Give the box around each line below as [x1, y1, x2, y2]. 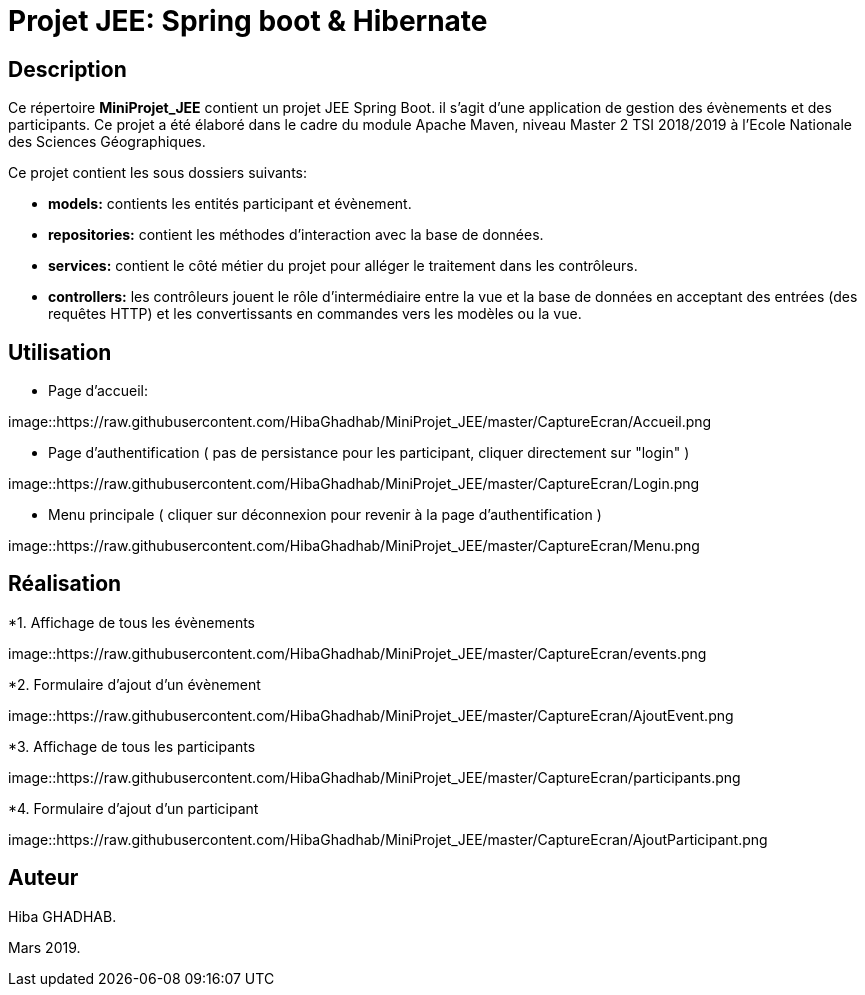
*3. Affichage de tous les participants [8, 737, 256, 755]
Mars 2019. [8, 938, 81, 956]
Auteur [8, 865, 79, 891]
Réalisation [8, 571, 122, 597]
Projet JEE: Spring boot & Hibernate [8, 4, 488, 38]
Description [8, 56, 127, 82]
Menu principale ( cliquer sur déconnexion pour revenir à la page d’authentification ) [48, 506, 602, 524]
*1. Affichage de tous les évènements [8, 613, 255, 631]
